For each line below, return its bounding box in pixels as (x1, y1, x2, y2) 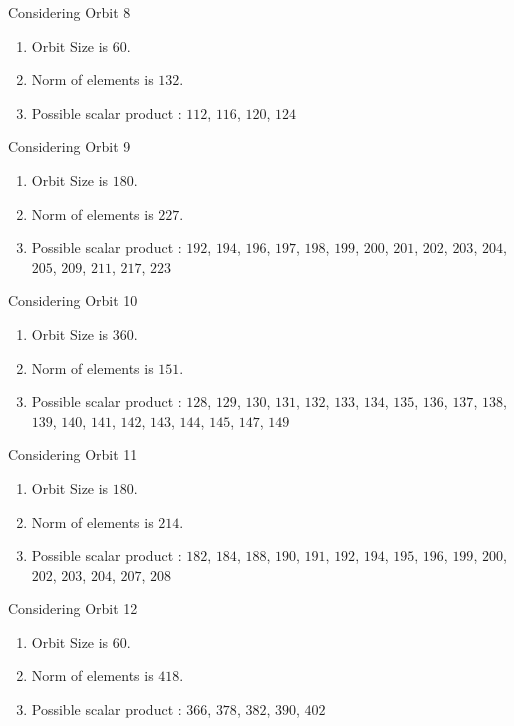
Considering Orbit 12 (8, 598, 138, 619)
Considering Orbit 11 (8, 444, 138, 465)
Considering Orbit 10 (8, 290, 138, 311)
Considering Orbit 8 (8, 2, 131, 22)
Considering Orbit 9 (8, 136, 131, 157)
